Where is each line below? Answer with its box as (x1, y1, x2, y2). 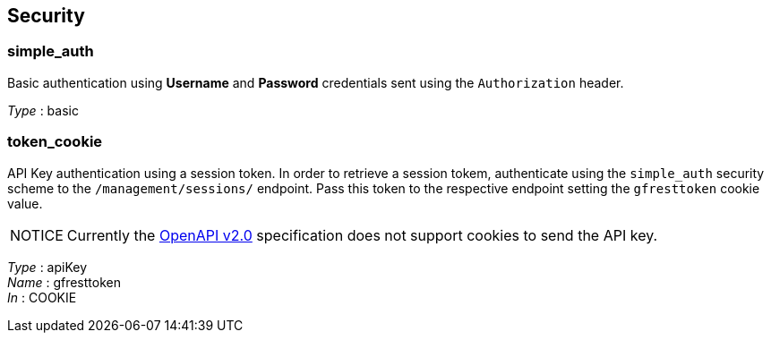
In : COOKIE (7, 289, 77, 305)
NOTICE (10, 225, 64, 244)
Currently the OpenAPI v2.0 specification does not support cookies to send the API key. (66, 225, 658, 244)
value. (7, 195, 43, 211)
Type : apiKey (7, 259, 88, 275)
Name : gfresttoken (7, 274, 121, 290)
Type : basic (7, 102, 79, 118)
